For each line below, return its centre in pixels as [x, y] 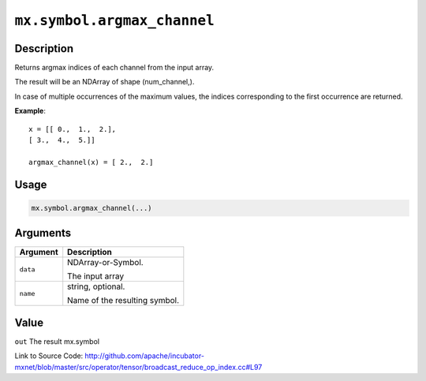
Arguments [43, 233]
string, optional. [96, 286]
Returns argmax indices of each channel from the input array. [114, 68]
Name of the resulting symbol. [123, 301]
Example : [30, 111]
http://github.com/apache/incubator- [145, 356]
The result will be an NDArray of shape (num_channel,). [105, 82]
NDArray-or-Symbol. [105, 263]
